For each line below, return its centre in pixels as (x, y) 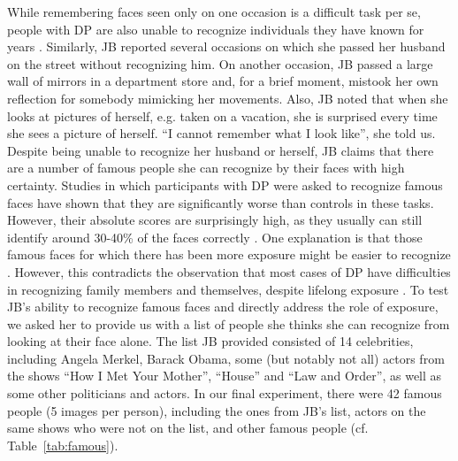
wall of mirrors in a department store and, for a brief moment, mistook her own (223, 81)
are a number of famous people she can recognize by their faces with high (206, 168)
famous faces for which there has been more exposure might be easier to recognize (229, 254)
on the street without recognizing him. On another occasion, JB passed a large (220, 63)
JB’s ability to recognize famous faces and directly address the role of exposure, (223, 307)
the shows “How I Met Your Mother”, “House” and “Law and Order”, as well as (225, 376)
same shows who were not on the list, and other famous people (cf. (188, 428)
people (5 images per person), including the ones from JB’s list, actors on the (217, 410)
